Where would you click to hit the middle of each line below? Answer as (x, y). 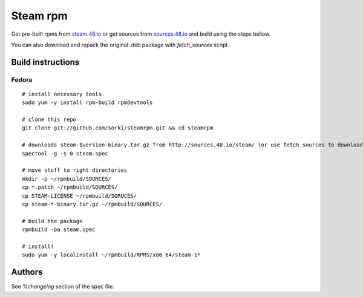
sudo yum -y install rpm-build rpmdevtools (87, 103)
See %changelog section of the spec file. (63, 287)
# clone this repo (49, 120)
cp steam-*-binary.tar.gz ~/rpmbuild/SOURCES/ (92, 204)
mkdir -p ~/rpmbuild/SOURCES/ (67, 179)
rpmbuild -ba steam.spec (59, 230)
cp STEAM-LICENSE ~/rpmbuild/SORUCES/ (80, 196)
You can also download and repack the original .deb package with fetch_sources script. (120, 45)
